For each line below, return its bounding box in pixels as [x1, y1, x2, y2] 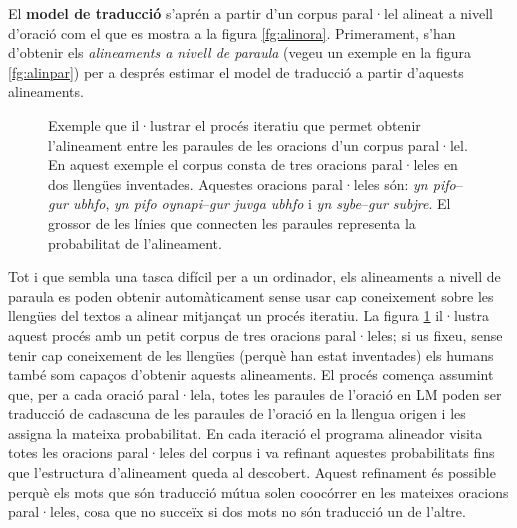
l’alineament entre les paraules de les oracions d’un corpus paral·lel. [48, 134, 468, 155]
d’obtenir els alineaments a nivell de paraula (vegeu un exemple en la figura [8, 42, 471, 63]
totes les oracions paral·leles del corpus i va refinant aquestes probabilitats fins [8, 442, 495, 463]
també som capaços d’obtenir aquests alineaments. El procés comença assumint [8, 364, 494, 385]
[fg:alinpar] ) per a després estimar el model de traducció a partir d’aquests [8, 61, 464, 82]
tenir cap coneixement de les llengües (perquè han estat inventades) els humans [8, 344, 494, 365]
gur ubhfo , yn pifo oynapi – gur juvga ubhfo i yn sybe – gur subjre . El [48, 193, 451, 214]
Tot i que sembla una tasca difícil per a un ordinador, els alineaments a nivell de [8, 266, 501, 287]
